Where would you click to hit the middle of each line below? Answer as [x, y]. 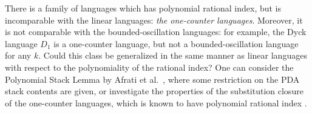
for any [18, 55]
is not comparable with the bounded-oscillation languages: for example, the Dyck [156, 32]
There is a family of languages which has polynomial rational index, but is [143, 8]
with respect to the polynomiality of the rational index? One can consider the [149, 67]
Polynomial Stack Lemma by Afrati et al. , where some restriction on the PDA [152, 79]
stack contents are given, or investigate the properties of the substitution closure [154, 91]
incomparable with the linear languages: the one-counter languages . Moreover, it [154, 20]
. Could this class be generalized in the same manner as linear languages [173, 55]
